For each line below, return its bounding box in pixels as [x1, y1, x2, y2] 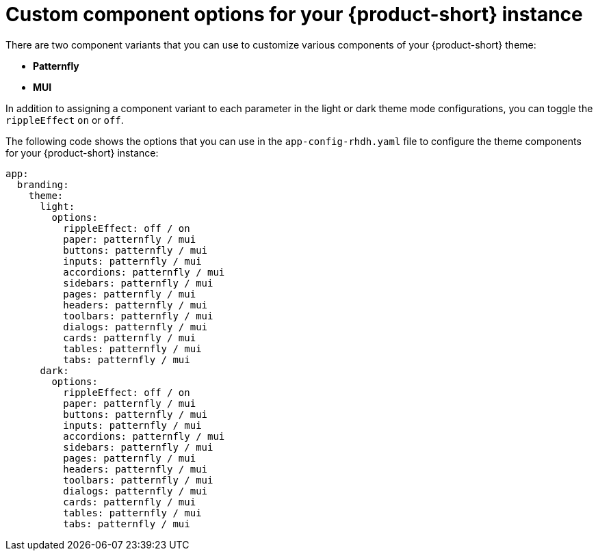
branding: [16, 178, 69, 190]
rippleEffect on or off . [5, 114, 124, 126]
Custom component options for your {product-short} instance [5, 3, 583, 26]
